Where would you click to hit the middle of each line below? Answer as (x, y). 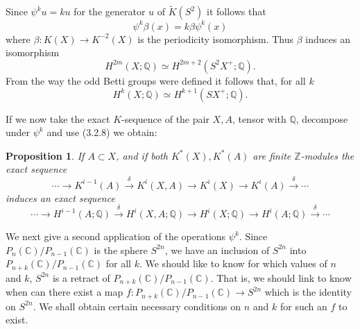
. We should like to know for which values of (233, 263)
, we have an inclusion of (217, 250)
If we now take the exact (58, 118)
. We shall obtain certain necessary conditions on (137, 306)
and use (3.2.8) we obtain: (102, 132)
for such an (304, 306)
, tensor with (259, 118)
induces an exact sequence (60, 197)
